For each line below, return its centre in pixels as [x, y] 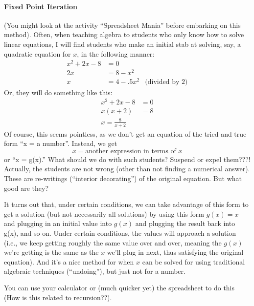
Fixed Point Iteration [41, 6]
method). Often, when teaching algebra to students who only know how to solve [124, 34]
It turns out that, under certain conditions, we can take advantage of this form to [126, 204]
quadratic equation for [37, 53]
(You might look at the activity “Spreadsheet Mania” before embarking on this [122, 25]
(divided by [162, 82]
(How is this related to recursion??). [58, 297]
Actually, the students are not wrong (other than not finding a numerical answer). [127, 169]
